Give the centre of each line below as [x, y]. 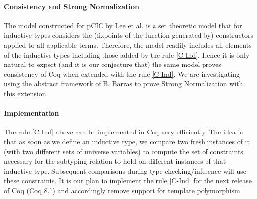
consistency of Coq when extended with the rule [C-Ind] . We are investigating [122, 74]
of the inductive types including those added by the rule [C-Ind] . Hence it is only [127, 54]
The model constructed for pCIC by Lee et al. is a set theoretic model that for [123, 25]
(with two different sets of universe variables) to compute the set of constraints [124, 151]
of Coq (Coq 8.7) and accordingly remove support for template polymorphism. [123, 190]
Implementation [32, 113]
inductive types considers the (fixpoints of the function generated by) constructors [129, 35]
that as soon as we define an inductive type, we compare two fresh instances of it [127, 141]
